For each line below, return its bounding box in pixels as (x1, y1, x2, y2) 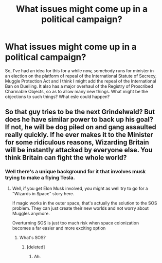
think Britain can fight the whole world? (5, 154, 127, 162)
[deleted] (26, 244, 45, 250)
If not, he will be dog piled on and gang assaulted (5, 123, 157, 131)
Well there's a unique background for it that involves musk (5, 168, 146, 175)
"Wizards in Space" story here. (12, 190, 74, 196)
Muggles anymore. (12, 210, 50, 216)
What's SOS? (19, 234, 46, 240)
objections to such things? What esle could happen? (5, 94, 110, 100)
